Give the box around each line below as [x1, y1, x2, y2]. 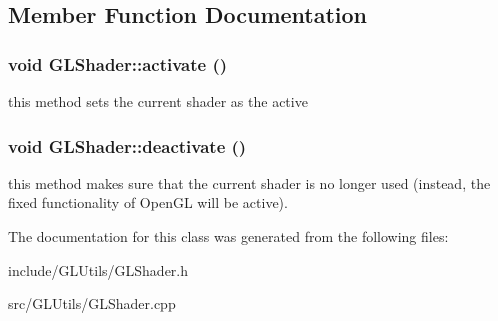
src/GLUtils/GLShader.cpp [8, 293, 176, 314]
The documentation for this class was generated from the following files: [8, 226, 449, 246]
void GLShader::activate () [8, 51, 228, 76]
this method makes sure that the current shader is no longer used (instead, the [8, 172, 491, 193]
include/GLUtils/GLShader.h [8, 259, 189, 280]
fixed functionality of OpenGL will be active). [8, 192, 288, 213]
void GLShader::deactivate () [8, 133, 247, 158]
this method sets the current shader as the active [8, 91, 308, 111]
